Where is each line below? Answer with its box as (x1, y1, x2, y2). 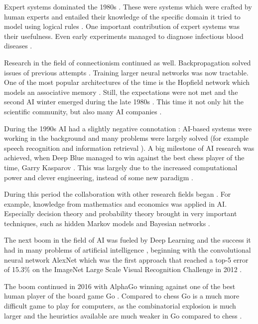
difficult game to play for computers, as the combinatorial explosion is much (4, 301, 236, 311)
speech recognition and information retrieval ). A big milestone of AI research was (4, 142, 255, 153)
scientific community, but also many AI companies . (4, 106, 162, 116)
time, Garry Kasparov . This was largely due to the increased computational (4, 162, 238, 172)
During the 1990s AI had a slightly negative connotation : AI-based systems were (4, 123, 252, 133)
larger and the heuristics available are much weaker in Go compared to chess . (4, 310, 242, 321)
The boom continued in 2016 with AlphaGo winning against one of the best (4, 281, 236, 291)
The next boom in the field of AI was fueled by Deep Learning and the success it (4, 235, 251, 245)
